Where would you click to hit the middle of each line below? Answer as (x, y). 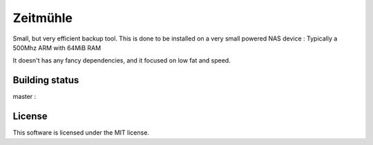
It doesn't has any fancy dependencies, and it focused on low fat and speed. (122, 60)
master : (25, 97)
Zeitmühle (42, 18)
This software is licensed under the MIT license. (81, 133)
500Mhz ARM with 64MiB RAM (57, 47)
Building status (46, 80)
